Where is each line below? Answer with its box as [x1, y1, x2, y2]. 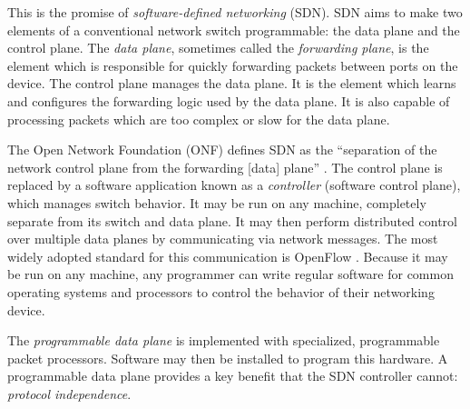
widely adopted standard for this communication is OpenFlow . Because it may [7, 246, 448, 265]
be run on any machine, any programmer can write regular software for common [7, 264, 454, 284]
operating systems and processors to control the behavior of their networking [7, 282, 435, 301]
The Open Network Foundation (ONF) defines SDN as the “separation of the [7, 140, 437, 159]
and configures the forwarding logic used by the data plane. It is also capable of [7, 91, 450, 110]
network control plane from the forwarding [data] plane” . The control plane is [7, 157, 443, 176]
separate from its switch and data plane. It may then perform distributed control [7, 211, 458, 230]
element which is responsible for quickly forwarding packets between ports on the [7, 55, 458, 75]
